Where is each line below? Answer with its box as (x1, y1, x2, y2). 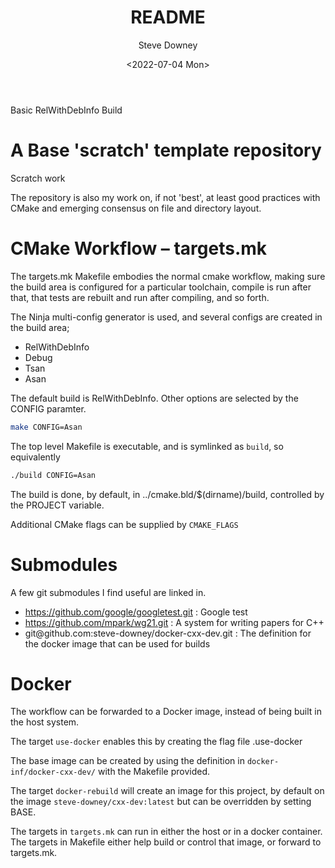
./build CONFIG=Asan (10, 470, 97, 480)
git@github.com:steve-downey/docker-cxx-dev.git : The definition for (24, 627, 312, 639)
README (130, 6, 206, 29)
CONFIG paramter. (10, 402, 87, 415)
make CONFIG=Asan (10, 422, 83, 432)
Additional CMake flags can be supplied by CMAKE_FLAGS (10, 518, 239, 530)
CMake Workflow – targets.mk (10, 237, 268, 260)
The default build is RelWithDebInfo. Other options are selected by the (10, 392, 299, 404)
